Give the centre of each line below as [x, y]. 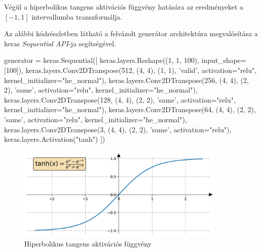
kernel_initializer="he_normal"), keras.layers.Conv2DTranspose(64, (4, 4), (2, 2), [130, 109]
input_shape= [224, 60]
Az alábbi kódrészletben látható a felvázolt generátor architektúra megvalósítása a [131, 33]
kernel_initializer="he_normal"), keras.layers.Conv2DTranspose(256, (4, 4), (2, [126, 80]
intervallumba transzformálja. [77, 16]
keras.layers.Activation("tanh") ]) [55, 139]
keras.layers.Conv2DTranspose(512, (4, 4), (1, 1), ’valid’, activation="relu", [141, 70]
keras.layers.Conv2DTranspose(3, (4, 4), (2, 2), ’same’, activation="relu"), [118, 129]
